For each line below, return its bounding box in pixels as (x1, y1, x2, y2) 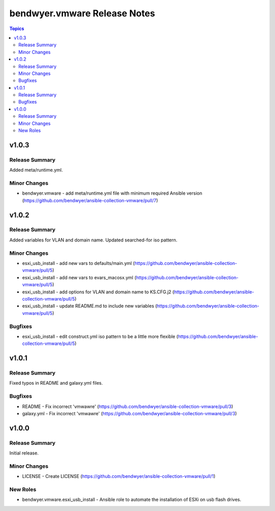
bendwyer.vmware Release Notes (9, 8, 155, 19)
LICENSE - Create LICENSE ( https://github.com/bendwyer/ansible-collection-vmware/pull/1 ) (22, 473, 216, 479)
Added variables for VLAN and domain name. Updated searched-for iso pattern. (9, 237, 178, 243)
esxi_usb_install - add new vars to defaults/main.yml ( (22, 260, 135, 266)
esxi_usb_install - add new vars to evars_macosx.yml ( (22, 274, 136, 280)
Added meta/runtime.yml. (9, 167, 63, 173)
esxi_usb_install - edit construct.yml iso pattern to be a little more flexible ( (22, 333, 178, 339)
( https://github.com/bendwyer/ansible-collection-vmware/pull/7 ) (22, 197, 158, 203)
